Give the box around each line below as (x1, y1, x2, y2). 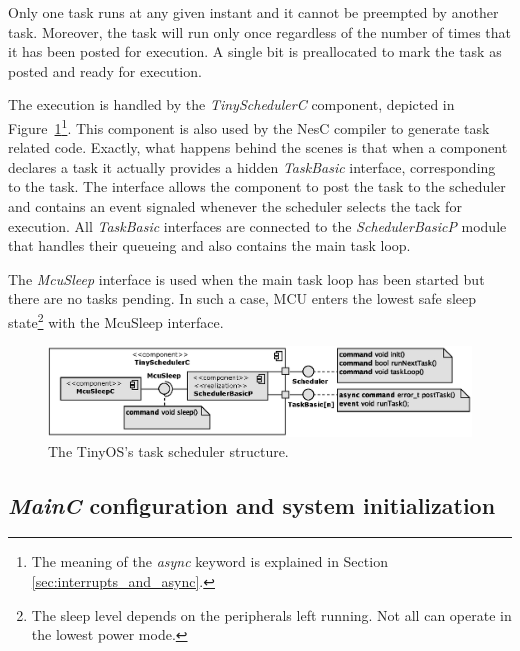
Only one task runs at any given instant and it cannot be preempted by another (8, 2, 499, 22)
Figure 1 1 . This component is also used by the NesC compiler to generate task (8, 114, 490, 138)
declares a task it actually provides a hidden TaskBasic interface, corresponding (8, 156, 496, 177)
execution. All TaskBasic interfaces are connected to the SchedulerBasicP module (8, 215, 507, 236)
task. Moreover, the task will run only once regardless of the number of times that (8, 21, 512, 42)
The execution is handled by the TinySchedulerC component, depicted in (8, 94, 455, 115)
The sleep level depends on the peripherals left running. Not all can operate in (31, 604, 512, 625)
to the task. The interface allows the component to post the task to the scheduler (8, 176, 506, 197)
